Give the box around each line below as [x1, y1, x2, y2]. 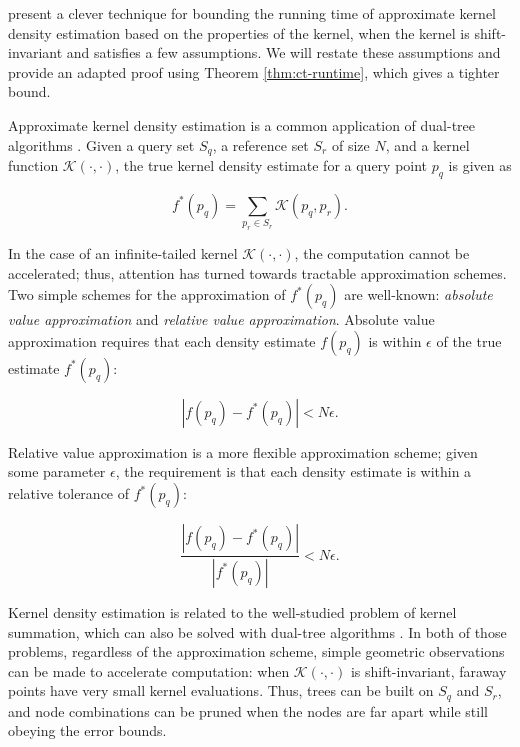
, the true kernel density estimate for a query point [115, 155, 428, 176]
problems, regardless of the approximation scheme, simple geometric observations [8, 641, 505, 662]
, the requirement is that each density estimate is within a [115, 461, 472, 482]
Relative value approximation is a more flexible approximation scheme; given [8, 441, 478, 462]
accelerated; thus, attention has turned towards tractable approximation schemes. [8, 262, 507, 283]
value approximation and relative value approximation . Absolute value [8, 309, 435, 330]
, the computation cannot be [294, 243, 470, 264]
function [8, 155, 59, 176]
